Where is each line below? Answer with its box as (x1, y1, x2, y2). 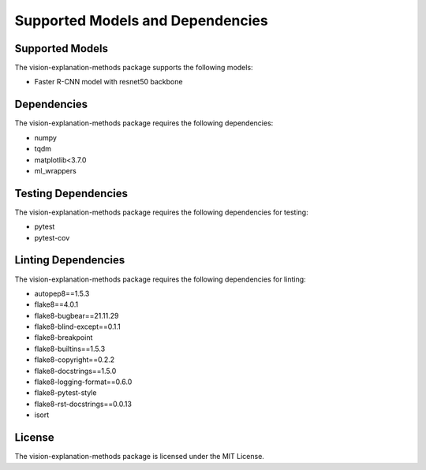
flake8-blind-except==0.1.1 (34, 322, 121, 331)
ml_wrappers (34, 166, 77, 175)
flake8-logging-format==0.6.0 (34, 377, 133, 386)
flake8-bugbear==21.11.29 (34, 311, 119, 320)
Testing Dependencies (14, 186, 128, 200)
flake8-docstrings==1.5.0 (34, 366, 117, 375)
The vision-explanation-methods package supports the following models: (14, 63, 253, 73)
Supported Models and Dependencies (14, 12, 268, 29)
